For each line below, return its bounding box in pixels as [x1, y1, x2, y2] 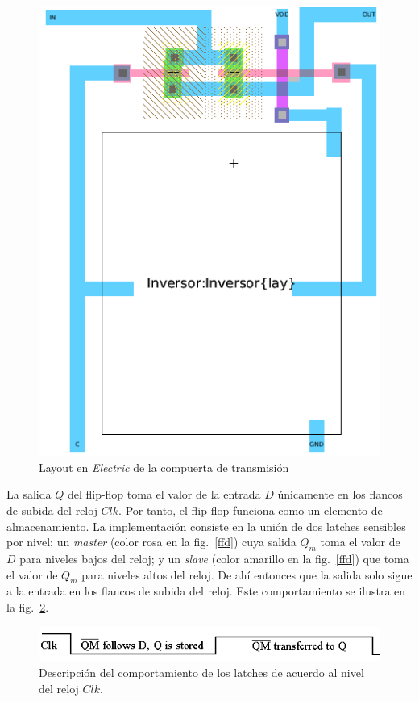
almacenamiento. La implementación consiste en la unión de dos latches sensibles [6, 517, 406, 534]
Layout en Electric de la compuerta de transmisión [39, 458, 289, 475]
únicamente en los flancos [277, 486, 403, 503]
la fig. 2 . [6, 599, 49, 616]
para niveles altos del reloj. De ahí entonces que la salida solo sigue [81, 566, 413, 583]
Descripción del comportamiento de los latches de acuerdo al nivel [39, 664, 364, 680]
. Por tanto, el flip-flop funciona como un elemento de [118, 502, 383, 519]
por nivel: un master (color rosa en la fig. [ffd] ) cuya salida [6, 533, 297, 550]
